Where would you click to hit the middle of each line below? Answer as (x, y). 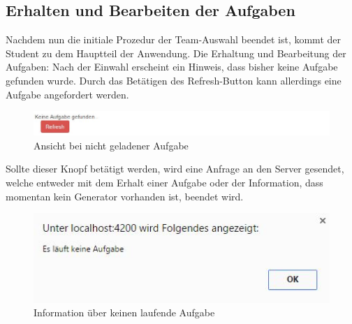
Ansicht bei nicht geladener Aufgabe (111, 145)
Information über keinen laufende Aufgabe (124, 312)
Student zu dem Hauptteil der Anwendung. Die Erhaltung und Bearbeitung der (176, 53)
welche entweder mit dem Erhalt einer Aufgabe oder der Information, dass (164, 182)
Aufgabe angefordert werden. (67, 94)
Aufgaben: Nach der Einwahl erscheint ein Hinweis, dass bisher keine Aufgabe (172, 67)
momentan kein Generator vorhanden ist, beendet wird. (125, 196)
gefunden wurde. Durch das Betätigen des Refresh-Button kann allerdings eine (174, 80)
